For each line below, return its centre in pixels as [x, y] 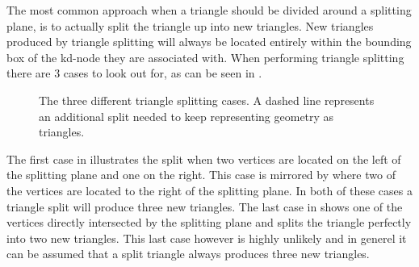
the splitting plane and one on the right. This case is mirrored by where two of [201, 175]
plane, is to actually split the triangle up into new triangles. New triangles [190, 25]
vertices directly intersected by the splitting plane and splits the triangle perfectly [209, 222]
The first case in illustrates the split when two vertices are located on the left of [204, 159]
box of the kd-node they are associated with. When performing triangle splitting [205, 57]
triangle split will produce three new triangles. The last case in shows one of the [205, 206]
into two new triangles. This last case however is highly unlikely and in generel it [207, 238]
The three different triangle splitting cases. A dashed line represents [207, 100]
